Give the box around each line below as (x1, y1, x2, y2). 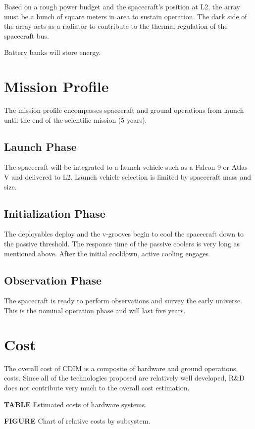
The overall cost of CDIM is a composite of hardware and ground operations (4, 363, 236, 373)
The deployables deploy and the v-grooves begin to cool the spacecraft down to (4, 229, 244, 239)
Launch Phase (4, 139, 77, 154)
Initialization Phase (4, 205, 105, 221)
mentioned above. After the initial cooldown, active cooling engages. (4, 248, 211, 258)
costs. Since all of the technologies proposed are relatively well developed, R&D (4, 373, 245, 383)
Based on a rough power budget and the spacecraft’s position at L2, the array (4, 1, 240, 11)
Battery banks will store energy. (4, 47, 101, 57)
